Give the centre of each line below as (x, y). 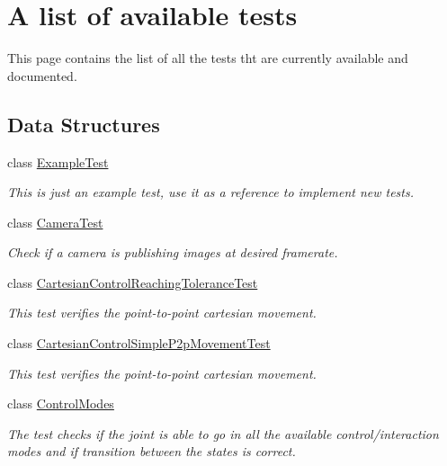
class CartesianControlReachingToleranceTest (133, 282)
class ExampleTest (58, 161)
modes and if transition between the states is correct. (152, 451)
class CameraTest (55, 222)
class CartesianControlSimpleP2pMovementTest (139, 343)
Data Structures (84, 124)
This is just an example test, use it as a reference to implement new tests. (211, 192)
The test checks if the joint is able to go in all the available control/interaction (223, 433)
